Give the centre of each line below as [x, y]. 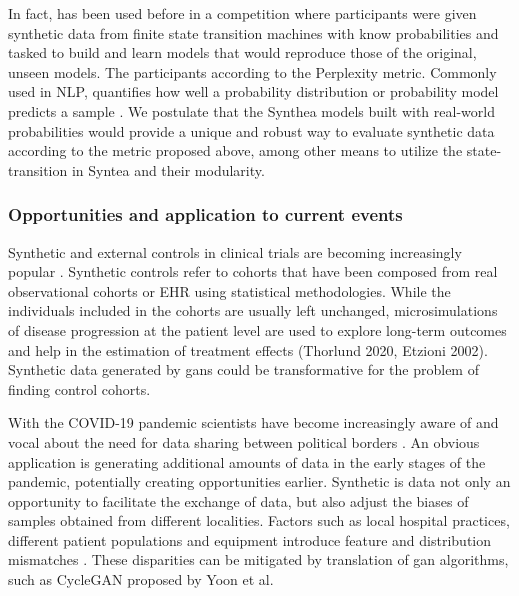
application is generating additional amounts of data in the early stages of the [247, 461]
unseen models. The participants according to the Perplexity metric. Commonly [252, 71]
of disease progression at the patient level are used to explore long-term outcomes [257, 329]
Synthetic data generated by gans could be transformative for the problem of [243, 369]
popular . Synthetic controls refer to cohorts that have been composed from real [253, 271]
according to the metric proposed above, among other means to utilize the [235, 150]
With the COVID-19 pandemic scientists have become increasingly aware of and [253, 422]
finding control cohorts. [79, 388]
